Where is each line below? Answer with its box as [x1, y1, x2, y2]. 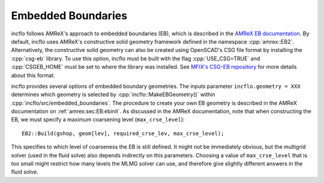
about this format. [11, 72, 55, 79]
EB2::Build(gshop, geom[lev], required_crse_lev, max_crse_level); [22, 130, 224, 137]
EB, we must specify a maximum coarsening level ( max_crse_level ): [11, 116, 185, 123]
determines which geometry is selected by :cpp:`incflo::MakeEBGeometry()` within [11, 91, 215, 98]
